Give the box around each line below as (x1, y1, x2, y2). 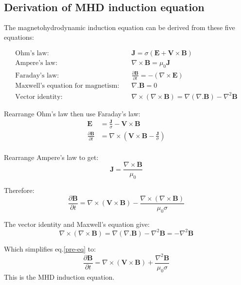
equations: (4, 32, 34, 42)
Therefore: (4, 185, 34, 195)
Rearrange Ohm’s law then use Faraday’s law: (4, 108, 140, 118)
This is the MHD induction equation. (4, 271, 115, 282)
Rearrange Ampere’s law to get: (4, 152, 99, 162)
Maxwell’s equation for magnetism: (15, 82, 120, 90)
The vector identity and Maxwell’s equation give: (4, 219, 150, 229)
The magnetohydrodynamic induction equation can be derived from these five (4, 22, 235, 32)
